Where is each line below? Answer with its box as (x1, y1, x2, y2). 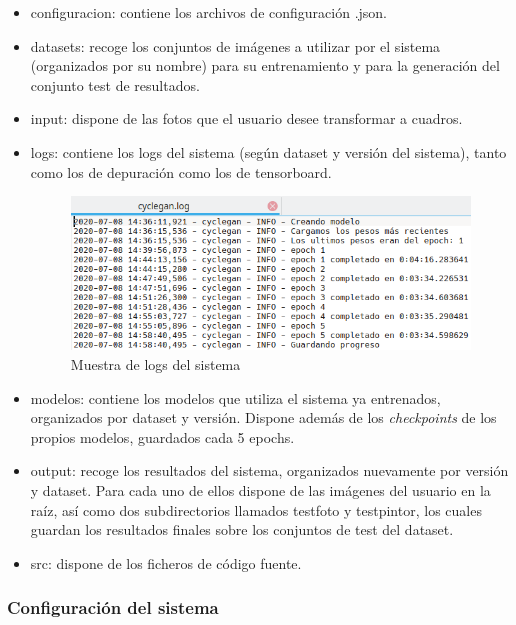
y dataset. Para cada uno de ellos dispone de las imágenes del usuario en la (30, 479, 491, 500)
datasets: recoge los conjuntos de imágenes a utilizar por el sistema (30, 35, 441, 56)
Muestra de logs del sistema (70, 354, 241, 374)
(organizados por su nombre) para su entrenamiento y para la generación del (30, 55, 500, 76)
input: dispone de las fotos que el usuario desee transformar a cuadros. (30, 108, 463, 129)
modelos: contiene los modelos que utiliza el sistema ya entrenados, (30, 387, 441, 408)
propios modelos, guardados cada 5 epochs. (30, 426, 295, 447)
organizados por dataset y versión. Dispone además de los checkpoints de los (30, 407, 497, 428)
